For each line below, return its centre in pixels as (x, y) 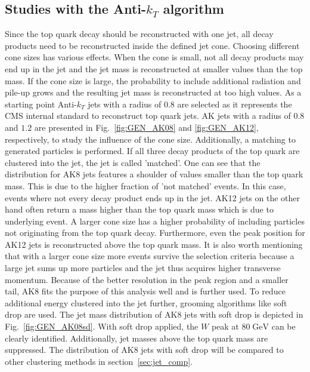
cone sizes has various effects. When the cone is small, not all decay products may (154, 57)
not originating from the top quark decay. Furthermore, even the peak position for (155, 233)
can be (283, 326)
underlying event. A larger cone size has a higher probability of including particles (155, 221)
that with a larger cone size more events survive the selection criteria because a (150, 256)
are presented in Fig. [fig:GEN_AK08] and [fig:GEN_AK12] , (146, 127)
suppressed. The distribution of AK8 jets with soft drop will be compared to (144, 350)
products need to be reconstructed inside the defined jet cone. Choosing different (152, 45)
